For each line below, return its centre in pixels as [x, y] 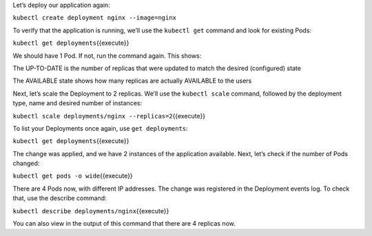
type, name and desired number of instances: [77, 103]
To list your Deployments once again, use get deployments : [101, 128]
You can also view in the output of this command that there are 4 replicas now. [124, 224]
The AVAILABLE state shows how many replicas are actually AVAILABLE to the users [132, 81]
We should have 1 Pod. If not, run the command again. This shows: [107, 56]
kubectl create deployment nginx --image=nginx [95, 18]
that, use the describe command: [60, 198]
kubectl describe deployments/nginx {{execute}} [91, 211]
